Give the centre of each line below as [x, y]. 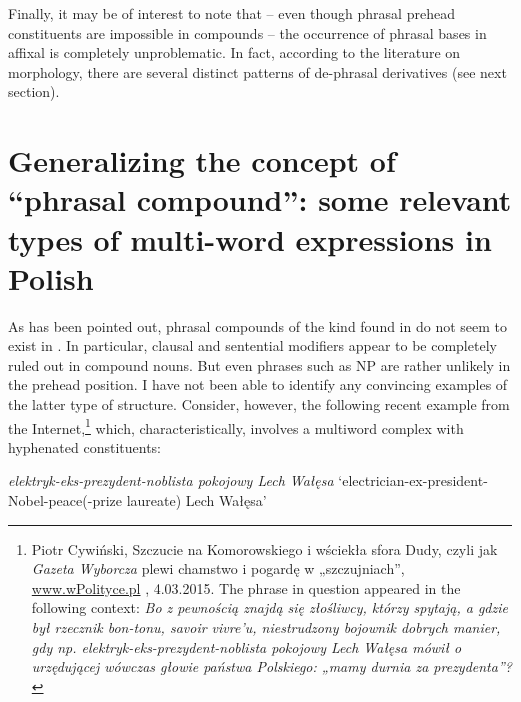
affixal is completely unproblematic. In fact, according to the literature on [234, 52]
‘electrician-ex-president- [413, 480]
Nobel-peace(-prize [65, 500]
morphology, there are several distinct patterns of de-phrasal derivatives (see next [257, 71]
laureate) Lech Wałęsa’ [196, 500]
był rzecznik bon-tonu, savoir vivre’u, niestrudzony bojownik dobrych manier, [266, 627]
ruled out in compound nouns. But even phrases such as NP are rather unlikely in [259, 364]
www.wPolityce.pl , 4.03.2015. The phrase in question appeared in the [246, 587]
